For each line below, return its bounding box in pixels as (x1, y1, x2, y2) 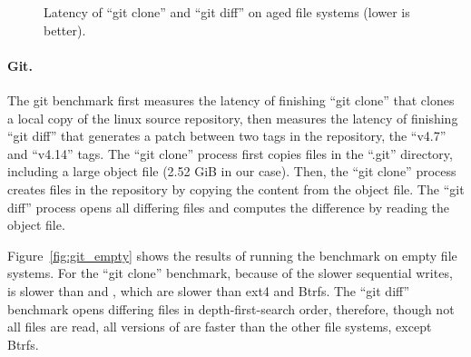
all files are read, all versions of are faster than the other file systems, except (7, 317, 432, 336)
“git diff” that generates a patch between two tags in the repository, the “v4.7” (7, 126, 446, 145)
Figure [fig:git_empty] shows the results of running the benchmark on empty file (7, 245, 457, 264)
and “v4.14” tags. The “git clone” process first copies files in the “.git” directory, (7, 144, 453, 163)
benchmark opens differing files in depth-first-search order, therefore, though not (7, 299, 455, 318)
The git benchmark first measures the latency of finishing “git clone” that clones (7, 90, 455, 109)
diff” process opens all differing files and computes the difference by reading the (7, 197, 450, 216)
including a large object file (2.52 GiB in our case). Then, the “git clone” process (7, 162, 456, 181)
